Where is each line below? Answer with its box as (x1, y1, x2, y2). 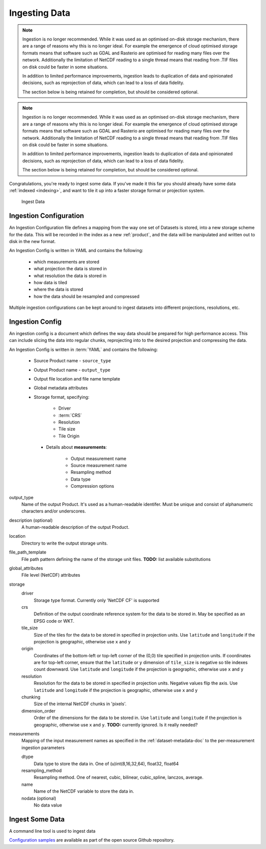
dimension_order (21, 708, 56, 714)
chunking (21, 694, 40, 700)
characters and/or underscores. (21, 508, 86, 514)
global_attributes (9, 565, 43, 571)
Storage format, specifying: (33, 394, 90, 400)
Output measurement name (70, 455, 127, 462)
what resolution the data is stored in (33, 272, 107, 279)
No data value (33, 802, 63, 808)
